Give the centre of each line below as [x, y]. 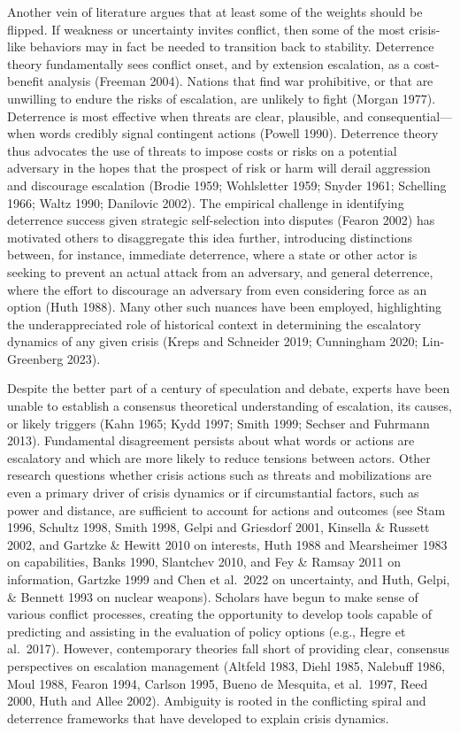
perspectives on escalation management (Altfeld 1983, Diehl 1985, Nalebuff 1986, [226, 665]
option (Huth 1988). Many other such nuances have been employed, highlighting [225, 307]
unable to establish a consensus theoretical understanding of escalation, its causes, [230, 406]
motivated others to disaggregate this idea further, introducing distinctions [210, 237]
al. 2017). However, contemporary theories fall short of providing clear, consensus [228, 648]
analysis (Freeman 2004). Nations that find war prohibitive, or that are [241, 81]
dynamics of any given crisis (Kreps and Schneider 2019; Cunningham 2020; [213, 341]
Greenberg [35, 358]
